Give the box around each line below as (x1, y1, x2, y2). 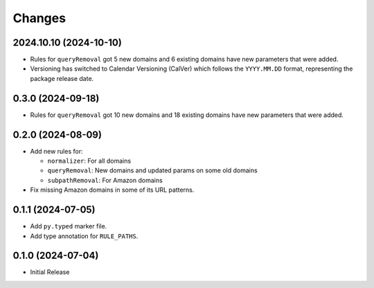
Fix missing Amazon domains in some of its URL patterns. (30, 186, 195, 194)
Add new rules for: (30, 147, 83, 155)
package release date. (30, 74, 94, 82)
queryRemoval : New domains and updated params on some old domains (47, 166, 258, 174)
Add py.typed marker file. (30, 222, 107, 231)
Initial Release (30, 268, 70, 276)
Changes (12, 10, 66, 26)
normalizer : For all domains (47, 156, 132, 165)
